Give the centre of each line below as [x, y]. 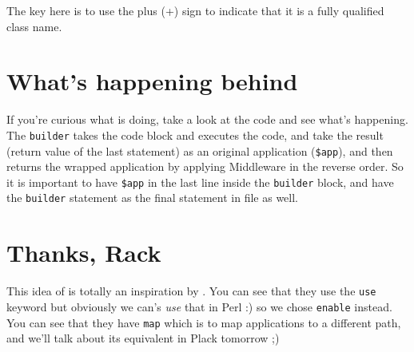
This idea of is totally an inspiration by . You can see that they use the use [191, 291]
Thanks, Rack [84, 253]
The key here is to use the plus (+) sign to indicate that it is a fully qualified [195, 10]
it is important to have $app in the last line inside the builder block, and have [200, 182]
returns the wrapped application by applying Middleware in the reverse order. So [205, 166]
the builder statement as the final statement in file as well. [152, 198]
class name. [34, 26]
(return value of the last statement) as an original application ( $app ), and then [200, 150]
